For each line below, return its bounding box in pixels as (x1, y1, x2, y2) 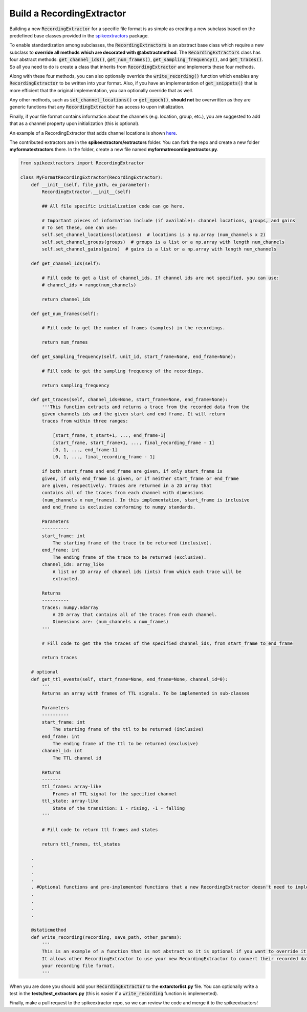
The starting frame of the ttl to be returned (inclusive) (52, 726, 204, 732)
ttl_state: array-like (41, 798, 99, 804)
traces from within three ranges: (41, 418, 128, 424)
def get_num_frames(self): (31, 310, 99, 317)
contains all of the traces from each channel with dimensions (41, 490, 204, 496)
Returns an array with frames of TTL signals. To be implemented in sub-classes (41, 690, 250, 697)
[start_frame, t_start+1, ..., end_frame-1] (52, 433, 166, 438)
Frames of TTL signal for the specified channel (52, 791, 177, 796)
